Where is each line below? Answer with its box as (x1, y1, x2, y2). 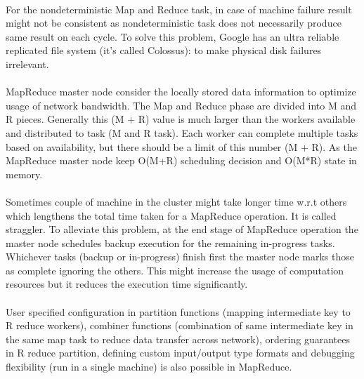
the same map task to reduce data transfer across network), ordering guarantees (6, 331, 350, 346)
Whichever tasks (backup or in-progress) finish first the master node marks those (6, 249, 355, 264)
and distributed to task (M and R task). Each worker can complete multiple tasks (6, 125, 358, 140)
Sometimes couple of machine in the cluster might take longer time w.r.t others (6, 194, 347, 208)
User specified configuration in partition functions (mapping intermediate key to (6, 304, 351, 319)
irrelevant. (6, 56, 49, 71)
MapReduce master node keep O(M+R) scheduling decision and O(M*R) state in (6, 153, 357, 168)
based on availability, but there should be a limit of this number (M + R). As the (6, 139, 357, 154)
